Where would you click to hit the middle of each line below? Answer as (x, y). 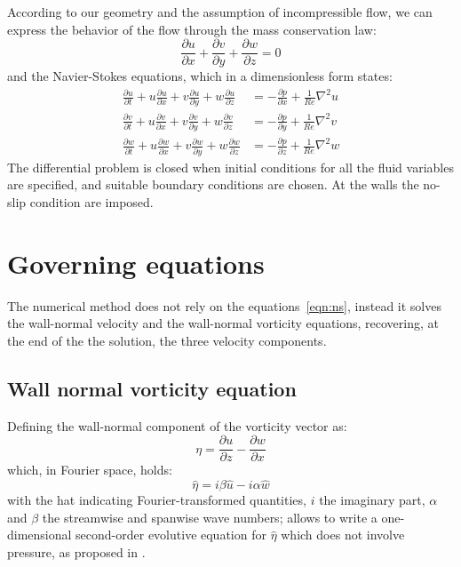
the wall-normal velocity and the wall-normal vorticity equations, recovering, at (223, 323)
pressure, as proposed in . (76, 551)
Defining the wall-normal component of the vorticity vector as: (177, 425)
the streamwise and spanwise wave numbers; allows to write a (210, 517)
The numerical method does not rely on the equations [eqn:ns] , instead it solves (224, 305)
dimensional (40, 535)
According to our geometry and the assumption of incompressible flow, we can (220, 12)
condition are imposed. (91, 202)
